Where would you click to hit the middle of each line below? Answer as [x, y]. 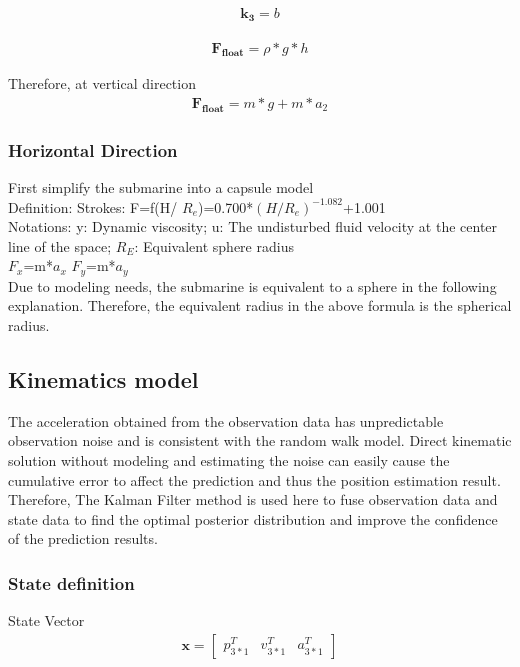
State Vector [46, 620]
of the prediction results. [83, 538]
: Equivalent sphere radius [214, 245]
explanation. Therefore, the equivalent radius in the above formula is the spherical [260, 305]
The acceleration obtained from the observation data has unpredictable [226, 420]
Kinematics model [103, 378]
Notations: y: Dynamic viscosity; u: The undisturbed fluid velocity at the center [253, 226]
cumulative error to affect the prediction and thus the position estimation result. [254, 479]
